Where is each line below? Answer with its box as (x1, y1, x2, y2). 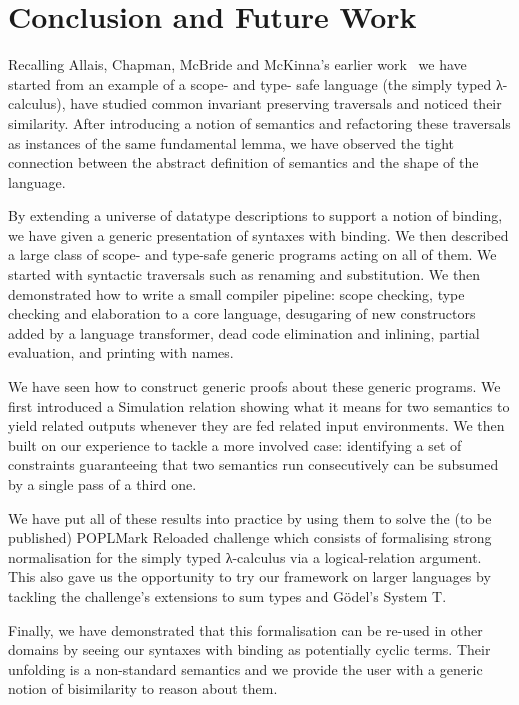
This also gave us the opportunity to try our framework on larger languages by (8, 566, 491, 587)
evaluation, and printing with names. (8, 342, 234, 363)
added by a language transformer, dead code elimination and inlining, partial (8, 322, 480, 343)
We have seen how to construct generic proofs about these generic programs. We (8, 376, 501, 397)
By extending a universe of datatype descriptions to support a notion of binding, (8, 205, 503, 226)
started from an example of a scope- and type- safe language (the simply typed (8, 73, 492, 94)
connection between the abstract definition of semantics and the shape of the (8, 152, 479, 173)
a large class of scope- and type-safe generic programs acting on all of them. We (8, 244, 497, 265)
